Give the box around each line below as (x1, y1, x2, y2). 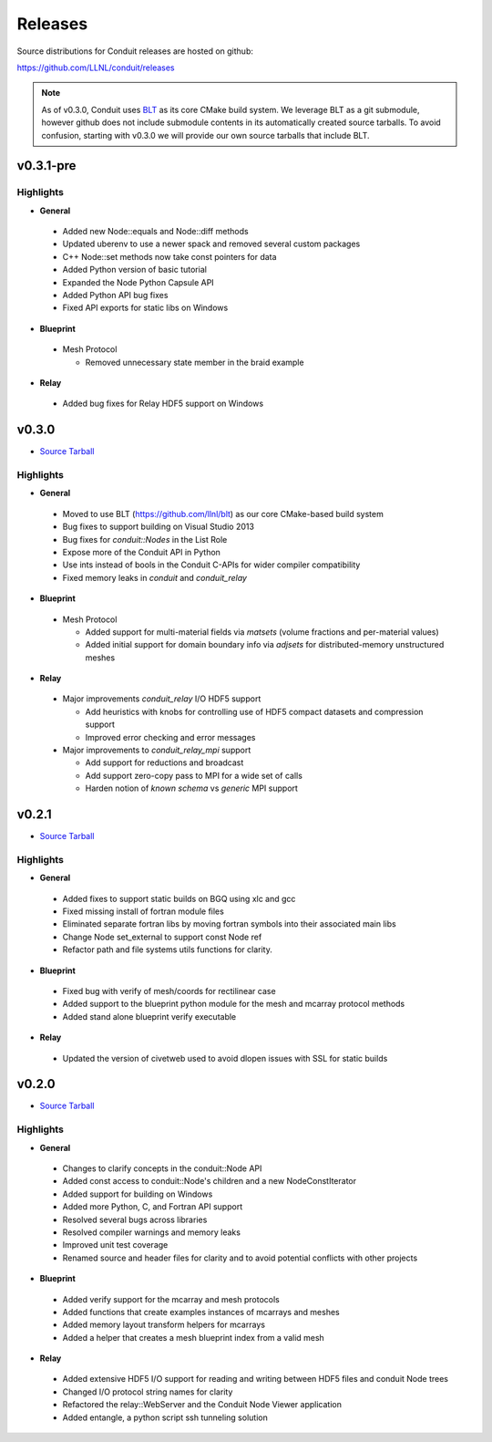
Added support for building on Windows (62, 1188, 213, 1199)
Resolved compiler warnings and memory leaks (62, 1227, 241, 1238)
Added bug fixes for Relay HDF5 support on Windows (62, 398, 264, 410)
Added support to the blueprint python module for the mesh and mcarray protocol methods (62, 999, 405, 1010)
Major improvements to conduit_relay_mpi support (62, 744, 251, 756)
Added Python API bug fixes (62, 290, 169, 300)
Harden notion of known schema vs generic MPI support (85, 783, 298, 794)
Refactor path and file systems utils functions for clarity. (62, 944, 272, 955)
